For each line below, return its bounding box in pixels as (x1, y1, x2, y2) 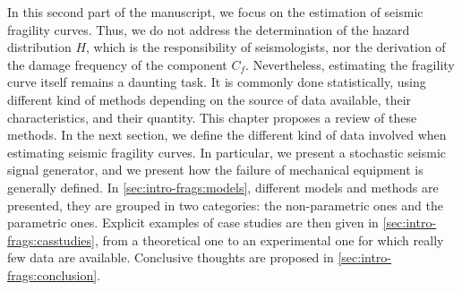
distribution (7, 38, 72, 56)
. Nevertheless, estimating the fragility (245, 55, 455, 73)
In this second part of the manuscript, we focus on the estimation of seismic (7, 3, 423, 21)
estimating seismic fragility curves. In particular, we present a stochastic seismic (7, 142, 447, 161)
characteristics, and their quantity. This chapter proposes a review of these (7, 107, 417, 126)
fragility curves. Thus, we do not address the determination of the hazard (7, 20, 410, 39)
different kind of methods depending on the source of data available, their (7, 90, 412, 108)
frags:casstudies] (7, 230, 95, 249)
